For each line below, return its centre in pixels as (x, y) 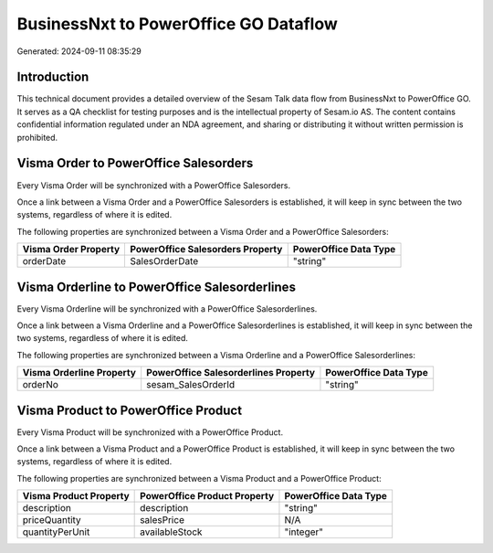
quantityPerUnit (56, 532)
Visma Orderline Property (79, 373)
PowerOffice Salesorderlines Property (231, 373)
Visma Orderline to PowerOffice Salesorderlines (157, 287)
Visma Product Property (76, 496)
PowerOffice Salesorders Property (206, 250)
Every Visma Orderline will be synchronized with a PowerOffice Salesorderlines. (167, 308)
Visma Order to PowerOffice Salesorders (135, 163)
